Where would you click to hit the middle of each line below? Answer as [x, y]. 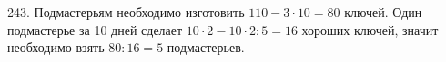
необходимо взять [56, 47]
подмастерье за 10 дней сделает [95, 29]
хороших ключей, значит [370, 29]
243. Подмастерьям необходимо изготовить [126, 12]
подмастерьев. [206, 47]
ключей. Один [383, 12]
